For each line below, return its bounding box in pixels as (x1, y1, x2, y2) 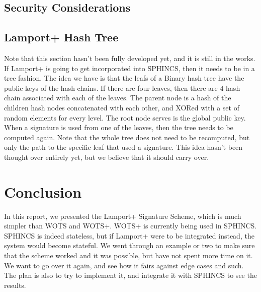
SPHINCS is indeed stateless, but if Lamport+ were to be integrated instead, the (4, 230, 254, 241)
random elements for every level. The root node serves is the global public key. (4, 112, 246, 123)
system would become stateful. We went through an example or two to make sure (4, 240, 255, 251)
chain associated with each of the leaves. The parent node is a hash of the (4, 92, 231, 103)
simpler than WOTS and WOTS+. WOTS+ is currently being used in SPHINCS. (4, 220, 257, 231)
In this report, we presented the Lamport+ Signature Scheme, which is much (4, 210, 241, 221)
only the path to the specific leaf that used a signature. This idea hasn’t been (4, 142, 243, 152)
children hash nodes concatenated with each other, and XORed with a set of (4, 102, 239, 112)
